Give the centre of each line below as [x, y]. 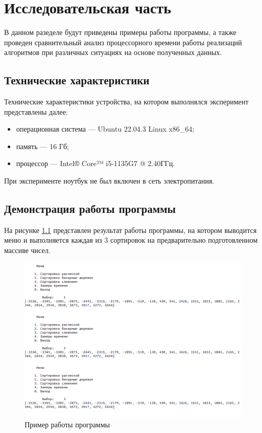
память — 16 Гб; [43, 146]
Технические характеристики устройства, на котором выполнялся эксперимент [126, 102]
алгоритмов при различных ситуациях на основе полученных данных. [113, 52]
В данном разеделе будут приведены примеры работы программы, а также [120, 32]
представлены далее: [36, 111]
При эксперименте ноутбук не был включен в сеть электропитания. [109, 181]
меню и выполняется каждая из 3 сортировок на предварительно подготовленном [131, 240]
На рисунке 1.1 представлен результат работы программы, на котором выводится [130, 230]
